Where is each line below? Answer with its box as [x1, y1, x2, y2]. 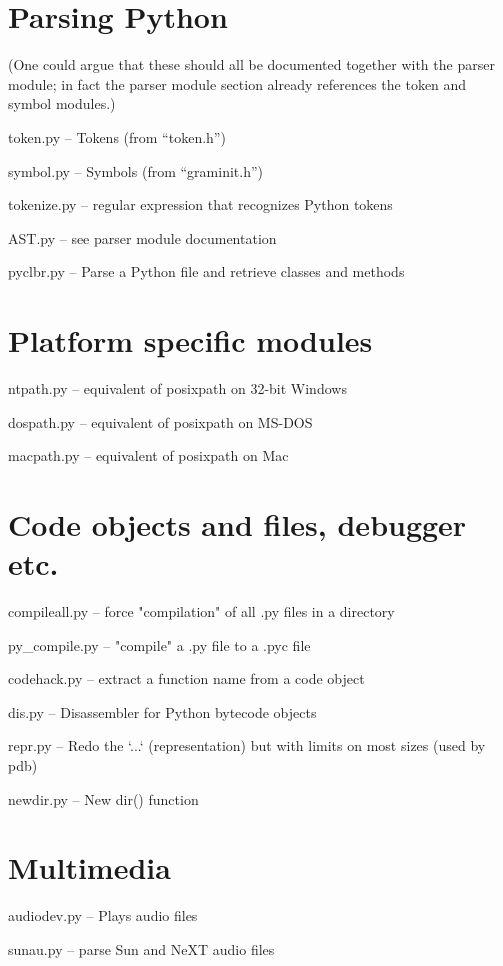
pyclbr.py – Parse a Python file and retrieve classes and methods [8, 261, 405, 282]
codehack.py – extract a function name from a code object [8, 668, 365, 689]
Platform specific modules [8, 320, 373, 361]
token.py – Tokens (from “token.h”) [8, 126, 226, 147]
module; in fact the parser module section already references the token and [8, 73, 467, 94]
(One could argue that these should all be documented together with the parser [8, 54, 495, 75]
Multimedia [8, 847, 171, 888]
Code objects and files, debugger [8, 503, 467, 544]
